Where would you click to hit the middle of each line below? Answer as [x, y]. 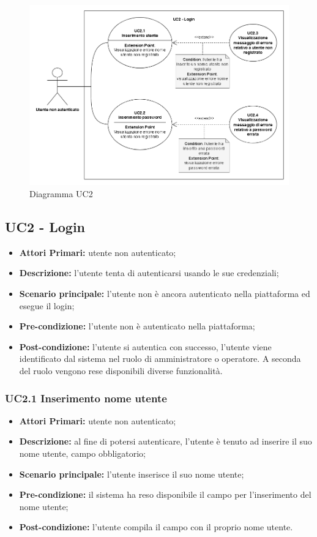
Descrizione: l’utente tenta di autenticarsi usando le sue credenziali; [149, 273]
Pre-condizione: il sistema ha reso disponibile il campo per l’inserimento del [165, 494]
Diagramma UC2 [61, 194]
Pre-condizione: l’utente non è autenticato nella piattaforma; [137, 326]
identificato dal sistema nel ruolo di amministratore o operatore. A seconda [160, 359]
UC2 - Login [45, 227]
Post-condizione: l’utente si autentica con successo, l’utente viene [145, 346]
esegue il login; [47, 305]
